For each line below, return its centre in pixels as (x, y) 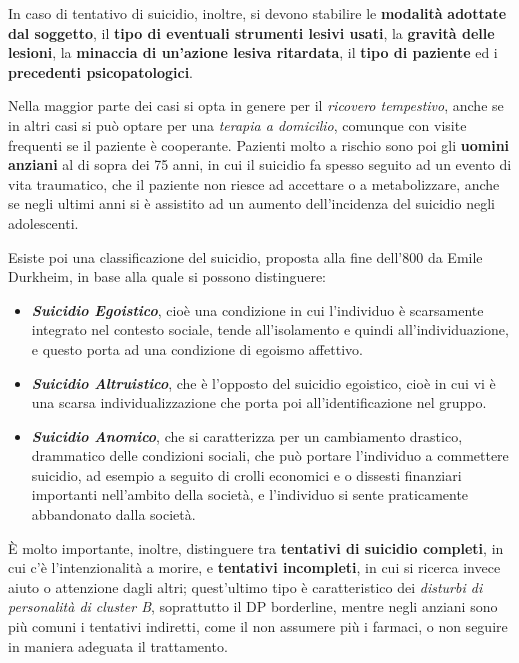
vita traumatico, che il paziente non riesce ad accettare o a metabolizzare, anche (254, 183)
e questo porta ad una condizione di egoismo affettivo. (197, 348)
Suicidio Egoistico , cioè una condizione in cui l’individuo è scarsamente (257, 309)
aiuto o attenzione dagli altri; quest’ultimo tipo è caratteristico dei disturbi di (245, 586)
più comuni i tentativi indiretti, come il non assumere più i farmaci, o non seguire (258, 626)
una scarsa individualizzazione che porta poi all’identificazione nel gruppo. (259, 402)
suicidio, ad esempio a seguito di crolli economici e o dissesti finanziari (246, 474)
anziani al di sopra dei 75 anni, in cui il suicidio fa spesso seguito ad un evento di (260, 164)
